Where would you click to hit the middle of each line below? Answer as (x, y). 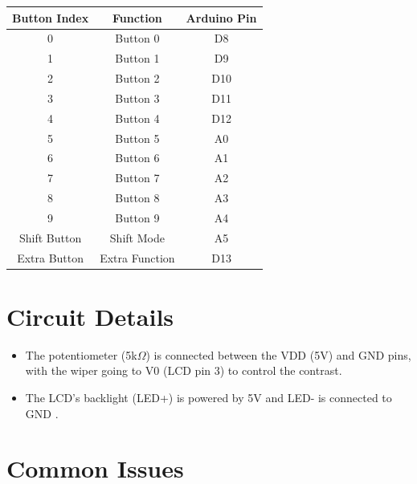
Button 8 (137, 198)
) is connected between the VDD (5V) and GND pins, (278, 354)
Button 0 (137, 38)
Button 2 (137, 78)
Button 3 (137, 98)
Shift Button (50, 237)
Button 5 (137, 138)
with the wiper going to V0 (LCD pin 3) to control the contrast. (184, 370)
